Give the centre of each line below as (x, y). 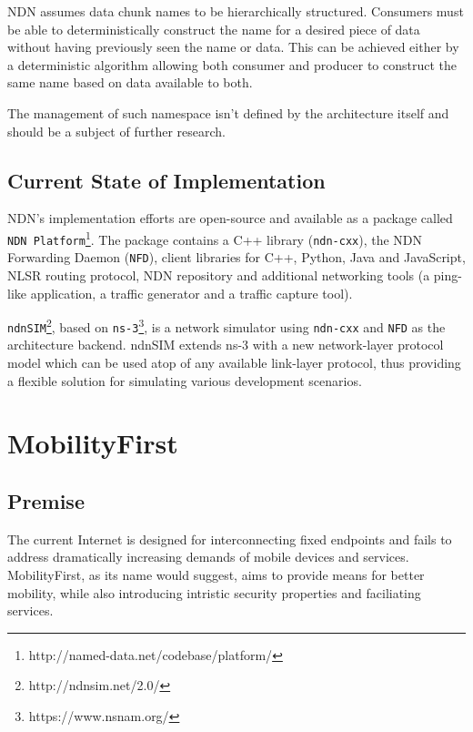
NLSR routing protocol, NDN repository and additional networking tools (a (219, 274)
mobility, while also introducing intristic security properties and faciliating (214, 592)
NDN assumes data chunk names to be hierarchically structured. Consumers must (236, 11)
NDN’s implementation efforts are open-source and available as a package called (230, 218)
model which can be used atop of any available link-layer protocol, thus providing (234, 363)
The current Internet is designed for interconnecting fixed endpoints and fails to (230, 539)
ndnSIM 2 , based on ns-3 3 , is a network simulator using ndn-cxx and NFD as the (226, 325)
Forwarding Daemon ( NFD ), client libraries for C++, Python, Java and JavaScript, (236, 257)
